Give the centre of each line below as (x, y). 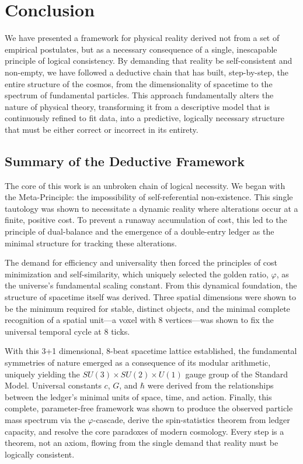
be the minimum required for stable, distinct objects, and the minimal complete (147, 308)
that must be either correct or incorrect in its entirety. (102, 129)
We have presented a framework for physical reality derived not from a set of (142, 38)
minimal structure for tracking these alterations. (91, 243)
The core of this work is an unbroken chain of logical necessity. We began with (145, 185)
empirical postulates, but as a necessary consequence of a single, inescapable (141, 49)
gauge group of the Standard (236, 374)
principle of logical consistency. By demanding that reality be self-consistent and (149, 61)
